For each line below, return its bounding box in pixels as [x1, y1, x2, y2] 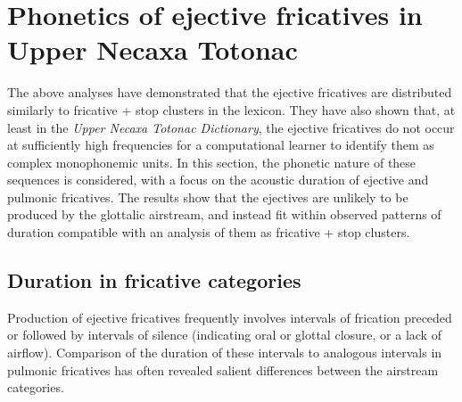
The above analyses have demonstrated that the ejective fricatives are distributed [7, 83, 452, 102]
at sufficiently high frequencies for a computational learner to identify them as [7, 135, 434, 154]
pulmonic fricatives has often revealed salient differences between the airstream [7, 360, 439, 379]
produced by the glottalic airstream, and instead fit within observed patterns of [7, 205, 441, 224]
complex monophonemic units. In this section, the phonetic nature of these [7, 152, 417, 171]
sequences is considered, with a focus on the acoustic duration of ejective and [7, 170, 429, 189]
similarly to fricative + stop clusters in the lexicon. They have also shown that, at [7, 100, 456, 119]
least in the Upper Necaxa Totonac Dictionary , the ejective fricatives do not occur [7, 118, 455, 136]
